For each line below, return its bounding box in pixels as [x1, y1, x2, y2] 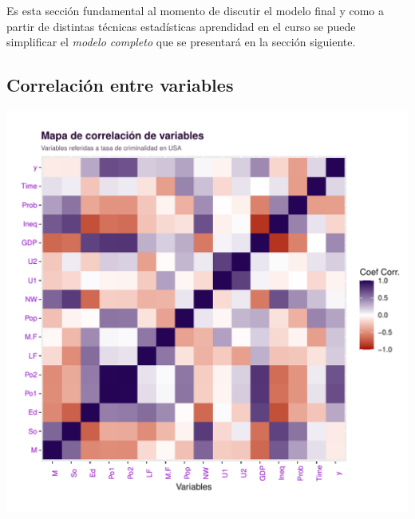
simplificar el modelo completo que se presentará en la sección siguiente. [6, 33, 356, 50]
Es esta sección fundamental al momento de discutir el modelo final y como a [6, 2, 384, 18]
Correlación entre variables [6, 73, 234, 97]
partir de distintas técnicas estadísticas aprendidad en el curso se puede [6, 18, 356, 34]
